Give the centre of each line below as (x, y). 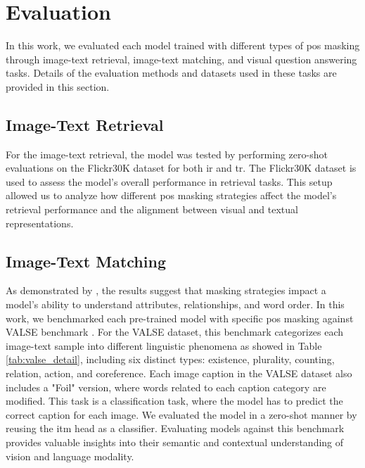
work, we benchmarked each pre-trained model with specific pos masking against (180, 318)
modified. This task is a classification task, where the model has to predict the (174, 401)
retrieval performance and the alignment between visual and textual (152, 209)
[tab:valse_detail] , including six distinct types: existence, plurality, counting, (170, 359)
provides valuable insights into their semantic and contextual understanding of (175, 442)
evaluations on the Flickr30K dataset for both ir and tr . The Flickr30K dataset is (181, 168)
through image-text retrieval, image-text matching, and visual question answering (181, 59)
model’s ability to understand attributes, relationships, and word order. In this (175, 304)
